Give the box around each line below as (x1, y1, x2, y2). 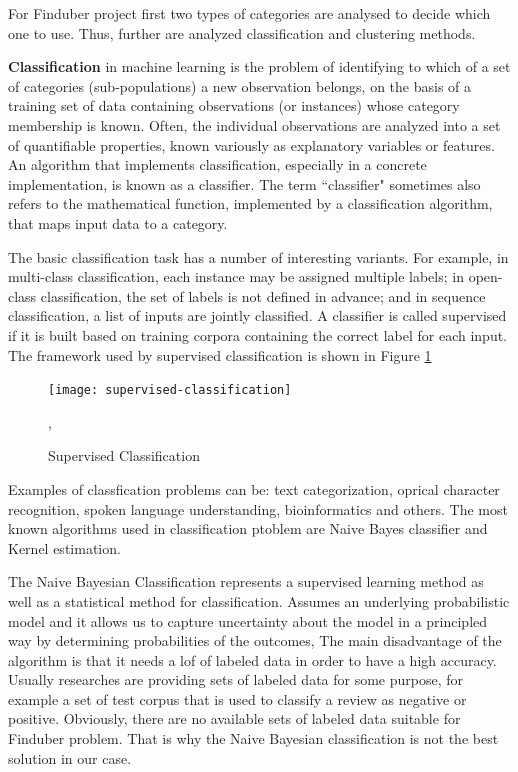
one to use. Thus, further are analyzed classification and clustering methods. (8, 22, 476, 43)
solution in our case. (8, 747, 132, 768)
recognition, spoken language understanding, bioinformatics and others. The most (8, 498, 508, 519)
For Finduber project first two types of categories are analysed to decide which (8, 3, 491, 23)
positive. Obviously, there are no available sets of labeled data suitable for (8, 708, 461, 729)
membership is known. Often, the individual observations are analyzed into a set (8, 114, 501, 135)
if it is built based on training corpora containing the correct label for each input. (8, 324, 507, 345)
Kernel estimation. (8, 537, 121, 558)
